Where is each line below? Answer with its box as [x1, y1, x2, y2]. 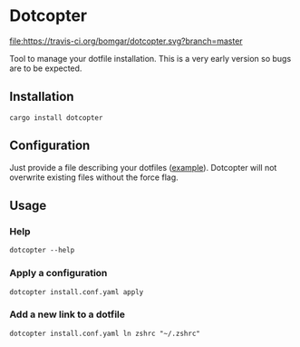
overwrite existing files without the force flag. [9, 172, 179, 183]
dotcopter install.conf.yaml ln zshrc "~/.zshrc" [9, 329, 201, 338]
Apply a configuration [9, 267, 108, 280]
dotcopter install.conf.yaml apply [9, 287, 144, 296]
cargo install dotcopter [9, 113, 103, 123]
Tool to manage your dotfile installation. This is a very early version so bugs [9, 53, 292, 64]
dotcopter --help [9, 246, 75, 255]
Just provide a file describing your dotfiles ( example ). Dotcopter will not [9, 162, 277, 173]
